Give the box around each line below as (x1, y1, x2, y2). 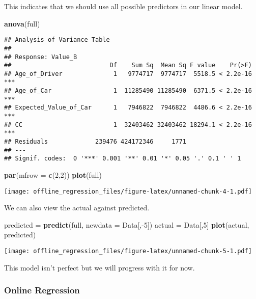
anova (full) (4, 18, 40, 29)
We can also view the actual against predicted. (4, 202, 150, 213)
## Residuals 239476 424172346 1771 (4, 138, 186, 146)
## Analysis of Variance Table (4, 36, 110, 44)
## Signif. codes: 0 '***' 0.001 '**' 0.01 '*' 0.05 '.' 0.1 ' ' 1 (4, 155, 241, 162)
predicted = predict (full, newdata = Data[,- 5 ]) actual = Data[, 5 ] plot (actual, (4, 219, 249, 230)
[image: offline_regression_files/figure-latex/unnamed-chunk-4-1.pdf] (4, 187, 252, 195)
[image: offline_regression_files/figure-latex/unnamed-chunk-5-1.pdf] (4, 248, 252, 255)
